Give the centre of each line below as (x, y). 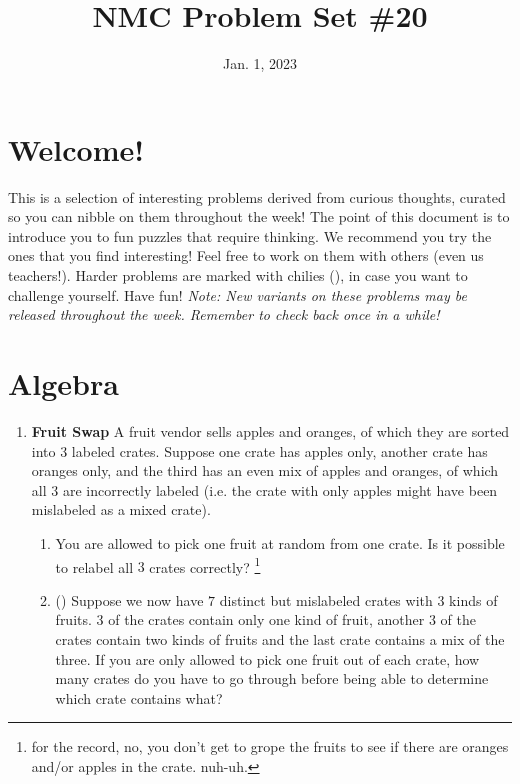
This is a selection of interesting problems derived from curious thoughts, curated (257, 196)
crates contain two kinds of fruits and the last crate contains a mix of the (280, 638)
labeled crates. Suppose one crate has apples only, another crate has (279, 450)
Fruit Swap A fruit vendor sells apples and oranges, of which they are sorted (270, 430)
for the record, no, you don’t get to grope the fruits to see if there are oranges (270, 746)
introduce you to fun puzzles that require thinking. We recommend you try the (250, 235)
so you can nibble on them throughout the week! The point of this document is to (259, 216)
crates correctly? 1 (205, 565)
